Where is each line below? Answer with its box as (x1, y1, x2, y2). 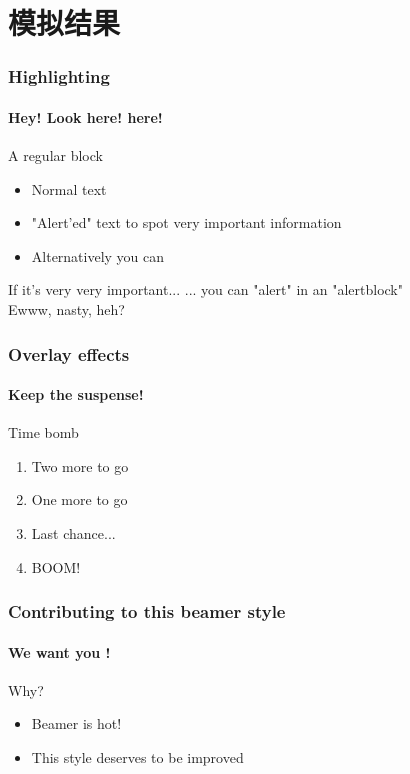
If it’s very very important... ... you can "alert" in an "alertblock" (8, 279, 403, 300)
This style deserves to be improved (31, 747, 244, 768)
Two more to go (31, 455, 129, 476)
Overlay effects (8, 341, 130, 366)
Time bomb (8, 422, 79, 443)
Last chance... (31, 523, 116, 543)
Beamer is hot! (31, 713, 122, 734)
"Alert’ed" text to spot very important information (31, 212, 342, 233)
